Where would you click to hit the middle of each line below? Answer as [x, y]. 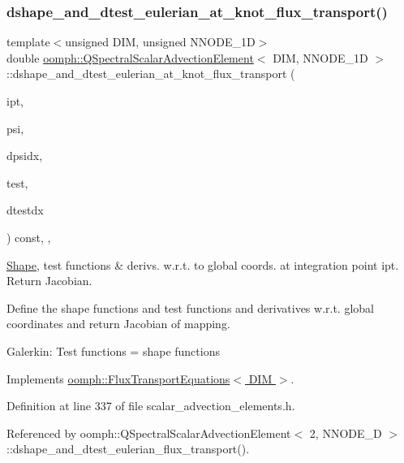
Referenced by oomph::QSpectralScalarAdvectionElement [149, 433]
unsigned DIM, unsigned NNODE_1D [160, 42]
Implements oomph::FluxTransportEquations [118, 378]
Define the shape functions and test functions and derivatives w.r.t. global [190, 307]
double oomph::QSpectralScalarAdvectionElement [130, 57]
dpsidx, [25, 156]
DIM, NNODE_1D [320, 57]
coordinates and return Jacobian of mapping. [118, 324]
